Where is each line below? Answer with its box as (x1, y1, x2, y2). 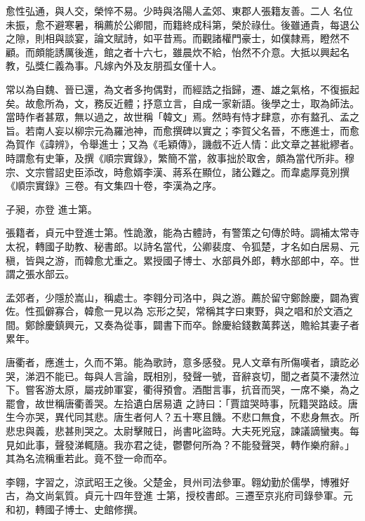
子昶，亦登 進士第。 (6, 201, 98, 216)
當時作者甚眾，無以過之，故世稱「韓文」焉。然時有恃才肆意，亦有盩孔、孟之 (6, 109, 359, 124)
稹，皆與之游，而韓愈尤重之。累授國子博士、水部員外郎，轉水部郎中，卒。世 (6, 252, 359, 267)
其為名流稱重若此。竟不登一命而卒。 (6, 451, 173, 466)
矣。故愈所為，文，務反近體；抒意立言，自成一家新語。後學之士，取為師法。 (6, 95, 359, 110)
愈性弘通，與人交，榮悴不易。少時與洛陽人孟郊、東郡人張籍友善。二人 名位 (6, 4, 353, 18)
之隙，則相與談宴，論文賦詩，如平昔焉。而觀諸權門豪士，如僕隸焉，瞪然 (6, 31, 340, 46)
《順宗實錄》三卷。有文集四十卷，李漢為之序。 (6, 178, 222, 193)
